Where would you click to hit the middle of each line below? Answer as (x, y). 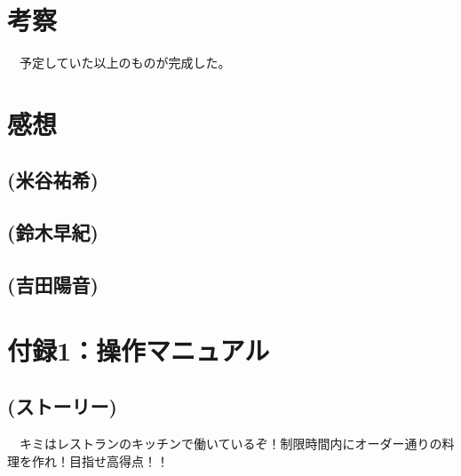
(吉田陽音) (53, 285)
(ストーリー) (62, 406)
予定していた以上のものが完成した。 (125, 63)
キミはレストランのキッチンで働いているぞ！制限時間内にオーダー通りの (230, 444)
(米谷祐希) (53, 180)
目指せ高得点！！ (119, 460)
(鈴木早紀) (53, 232)
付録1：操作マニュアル (139, 349)
